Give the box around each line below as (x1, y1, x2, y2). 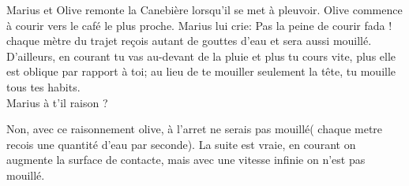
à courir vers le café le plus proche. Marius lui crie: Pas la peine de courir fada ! (6, 17, 392, 33)
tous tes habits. (6, 78, 81, 95)
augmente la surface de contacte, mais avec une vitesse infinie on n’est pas (6, 151, 366, 168)
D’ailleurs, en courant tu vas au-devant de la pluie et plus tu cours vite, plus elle (6, 47, 396, 64)
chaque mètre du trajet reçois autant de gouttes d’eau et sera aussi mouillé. (6, 32, 372, 49)
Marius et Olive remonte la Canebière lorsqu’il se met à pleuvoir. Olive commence (6, 2, 403, 17)
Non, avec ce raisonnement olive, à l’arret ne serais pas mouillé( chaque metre (6, 121, 383, 137)
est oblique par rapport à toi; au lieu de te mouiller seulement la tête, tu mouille (6, 63, 396, 80)
